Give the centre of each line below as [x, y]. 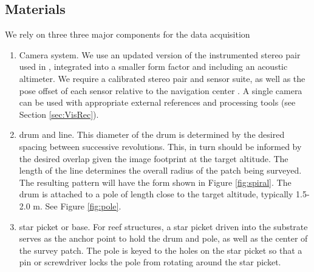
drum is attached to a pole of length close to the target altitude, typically [156, 194]
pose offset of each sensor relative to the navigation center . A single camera [161, 90]
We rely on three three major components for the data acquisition [128, 34]
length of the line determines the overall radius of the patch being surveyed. [160, 170]
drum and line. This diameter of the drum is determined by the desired [152, 134]
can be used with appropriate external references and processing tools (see [157, 102]
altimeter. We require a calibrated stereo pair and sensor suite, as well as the [162, 78]
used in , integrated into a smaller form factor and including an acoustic [153, 66]
